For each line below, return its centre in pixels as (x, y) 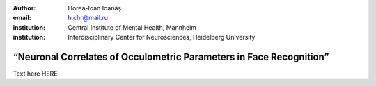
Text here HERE (36, 74)
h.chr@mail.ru (88, 18)
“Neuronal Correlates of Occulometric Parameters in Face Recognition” (171, 57)
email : (22, 18)
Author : (24, 8)
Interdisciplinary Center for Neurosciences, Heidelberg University (162, 37)
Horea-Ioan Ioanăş (95, 8)
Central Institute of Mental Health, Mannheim (132, 27)
